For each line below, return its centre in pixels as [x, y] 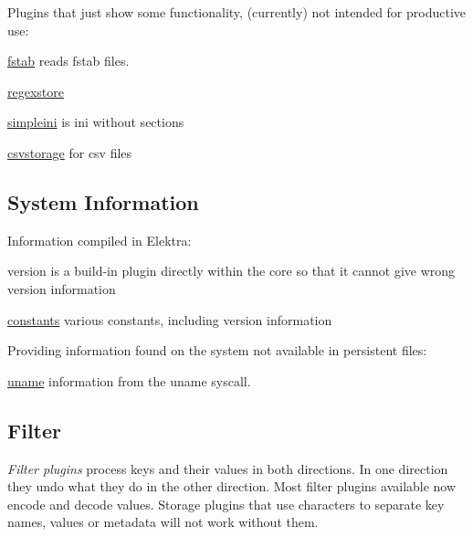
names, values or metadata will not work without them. [163, 522]
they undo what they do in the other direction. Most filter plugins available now [232, 486]
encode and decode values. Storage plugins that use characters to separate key [226, 504]
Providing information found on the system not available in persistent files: [217, 350]
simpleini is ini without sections [96, 122]
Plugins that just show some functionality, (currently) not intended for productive [237, 12]
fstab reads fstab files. [68, 61]
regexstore [36, 91]
